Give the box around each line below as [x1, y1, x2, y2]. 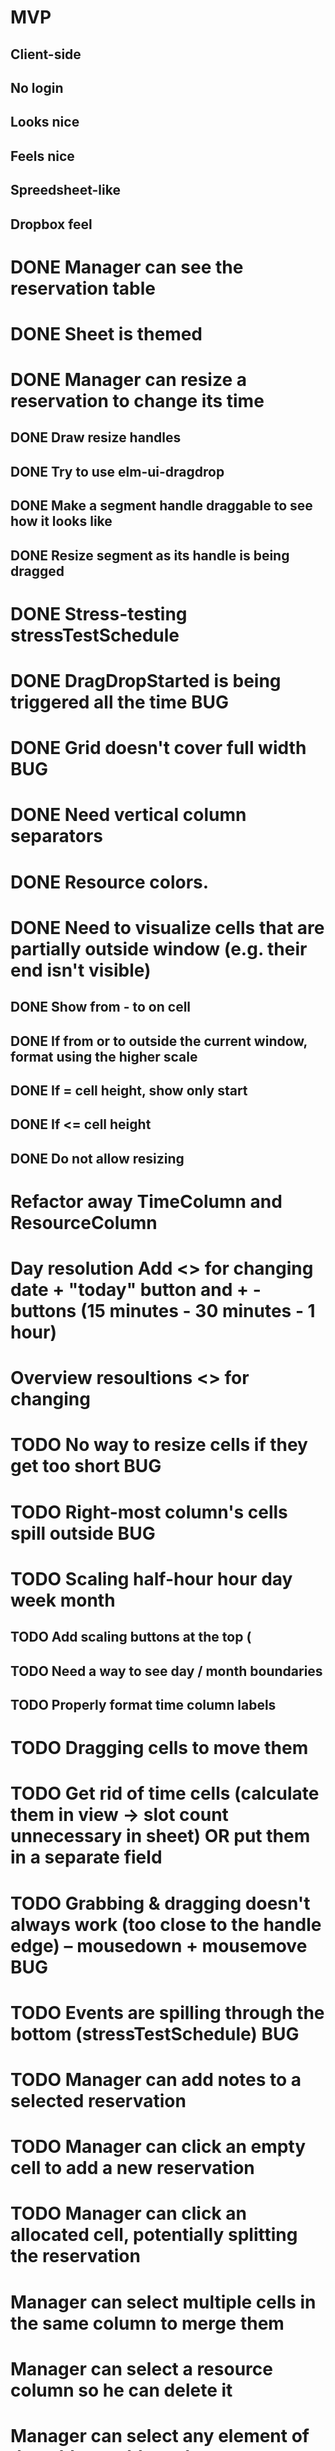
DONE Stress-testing [10, 602, 188, 625]
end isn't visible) [10, 959, 152, 981]
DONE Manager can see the [10, 256, 244, 278]
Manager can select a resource [10, 2357, 273, 2380]
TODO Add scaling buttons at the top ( [10, 1629, 252, 1646]
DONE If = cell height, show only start [10, 1082, 248, 1099]
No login [10, 79, 64, 96]
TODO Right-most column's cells [10, 1501, 288, 1523]
